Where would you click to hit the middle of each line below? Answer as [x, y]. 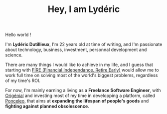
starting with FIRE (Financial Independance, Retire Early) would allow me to [82, 70]
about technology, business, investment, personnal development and [76, 50]
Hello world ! [18, 35]
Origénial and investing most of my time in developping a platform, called [80, 95]
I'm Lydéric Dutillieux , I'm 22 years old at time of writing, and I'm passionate [84, 44]
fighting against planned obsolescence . [47, 106]
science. [14, 55]
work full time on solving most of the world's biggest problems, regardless [82, 75]
